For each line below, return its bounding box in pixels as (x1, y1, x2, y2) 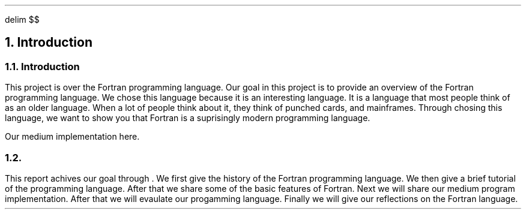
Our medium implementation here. (5, 131, 140, 142)
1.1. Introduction (5, 60, 80, 73)
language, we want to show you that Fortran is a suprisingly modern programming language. (5, 113, 370, 123)
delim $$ (5, 14, 40, 25)
